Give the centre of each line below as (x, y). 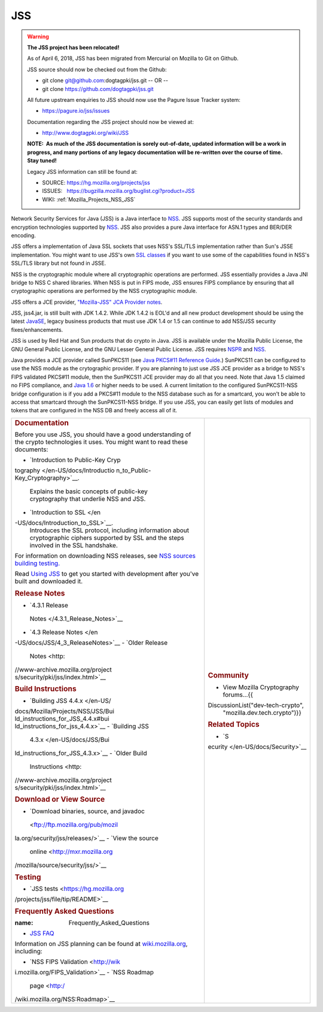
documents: (31, 449)
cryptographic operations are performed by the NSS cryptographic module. (104, 291)
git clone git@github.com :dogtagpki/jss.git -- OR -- (105, 80)
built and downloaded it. (49, 581)
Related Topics (234, 724)
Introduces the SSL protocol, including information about (109, 530)
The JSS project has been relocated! (73, 47)
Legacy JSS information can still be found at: (82, 171)
